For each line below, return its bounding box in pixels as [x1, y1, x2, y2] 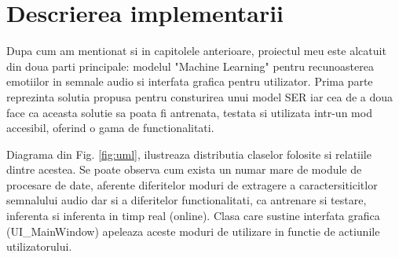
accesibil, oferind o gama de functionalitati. [6, 119, 214, 136]
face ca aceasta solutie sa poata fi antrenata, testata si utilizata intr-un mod [6, 104, 372, 120]
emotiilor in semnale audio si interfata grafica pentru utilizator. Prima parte [6, 73, 373, 90]
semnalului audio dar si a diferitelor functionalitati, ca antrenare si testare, [6, 192, 367, 208]
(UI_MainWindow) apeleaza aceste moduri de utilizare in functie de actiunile [6, 222, 380, 239]
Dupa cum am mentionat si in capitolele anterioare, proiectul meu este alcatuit [6, 42, 386, 59]
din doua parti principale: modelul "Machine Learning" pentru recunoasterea [6, 57, 374, 74]
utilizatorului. [6, 238, 72, 255]
